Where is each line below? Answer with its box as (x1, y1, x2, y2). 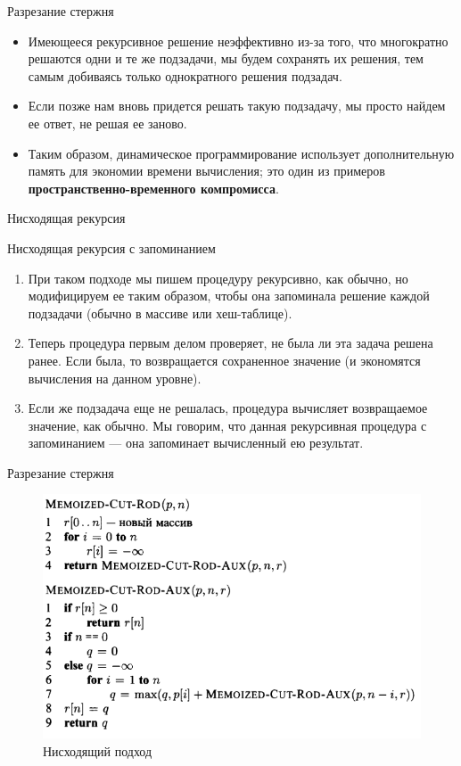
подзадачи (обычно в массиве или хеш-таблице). (28, 303, 292, 322)
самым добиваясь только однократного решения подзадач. (28, 66, 342, 85)
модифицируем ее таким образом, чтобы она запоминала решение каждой (28, 286, 430, 305)
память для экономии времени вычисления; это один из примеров (28, 161, 385, 180)
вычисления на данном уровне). (28, 368, 202, 387)
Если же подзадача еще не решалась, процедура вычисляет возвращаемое (28, 399, 428, 417)
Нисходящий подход (43, 741, 152, 760)
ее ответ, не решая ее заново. (28, 113, 187, 132)
